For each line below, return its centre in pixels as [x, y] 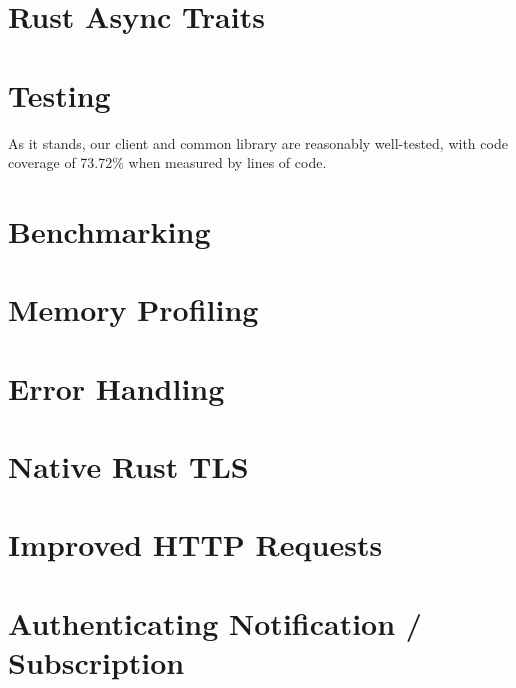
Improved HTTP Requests [195, 544]
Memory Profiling [133, 309]
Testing [59, 94]
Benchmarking [109, 230]
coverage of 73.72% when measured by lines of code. [167, 162]
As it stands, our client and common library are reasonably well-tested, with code [258, 142]
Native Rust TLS [128, 466]
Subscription [96, 661]
